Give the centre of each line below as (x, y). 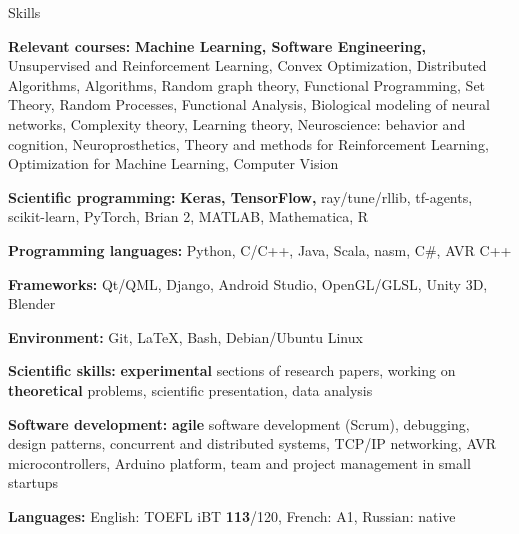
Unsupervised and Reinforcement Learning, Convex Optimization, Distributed (247, 65)
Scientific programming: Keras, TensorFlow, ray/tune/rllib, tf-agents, (240, 196)
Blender (32, 303)
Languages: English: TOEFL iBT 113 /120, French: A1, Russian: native (232, 515)
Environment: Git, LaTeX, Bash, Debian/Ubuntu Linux (185, 336)
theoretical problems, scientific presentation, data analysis (190, 389)
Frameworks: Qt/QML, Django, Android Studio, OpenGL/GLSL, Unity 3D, (248, 283)
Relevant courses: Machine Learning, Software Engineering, (217, 45)
